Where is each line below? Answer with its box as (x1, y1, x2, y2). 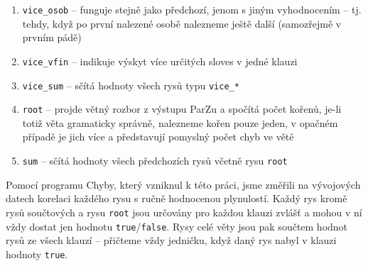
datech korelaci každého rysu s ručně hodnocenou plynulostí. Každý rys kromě (6, 191, 347, 206)
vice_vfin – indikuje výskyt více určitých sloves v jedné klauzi (22, 53, 298, 68)
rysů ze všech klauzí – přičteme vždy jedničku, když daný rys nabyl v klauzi (6, 233, 337, 248)
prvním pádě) (22, 30, 82, 45)
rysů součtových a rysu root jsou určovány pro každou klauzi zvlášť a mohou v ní (6, 204, 362, 219)
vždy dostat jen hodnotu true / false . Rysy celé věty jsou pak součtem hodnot (6, 218, 348, 233)
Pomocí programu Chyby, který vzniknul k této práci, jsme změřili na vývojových (6, 177, 361, 192)
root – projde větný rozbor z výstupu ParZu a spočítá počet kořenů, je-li (22, 101, 342, 116)
